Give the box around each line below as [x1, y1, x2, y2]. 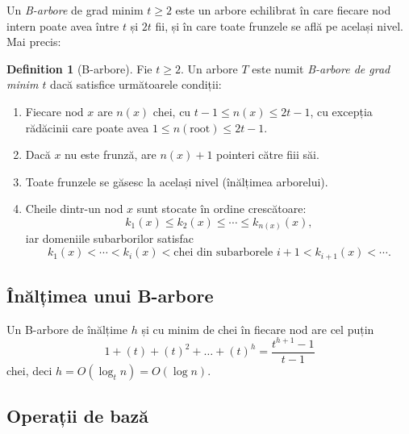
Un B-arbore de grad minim [6, 2, 144, 18]
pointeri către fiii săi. [216, 146, 319, 163]
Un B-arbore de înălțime [6, 320, 127, 337]
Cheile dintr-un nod [25, 200, 123, 217]
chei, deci [6, 361, 52, 378]
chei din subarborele [173, 247, 273, 259]
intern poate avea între [6, 17, 119, 34]
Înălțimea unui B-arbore [6, 282, 214, 307]
